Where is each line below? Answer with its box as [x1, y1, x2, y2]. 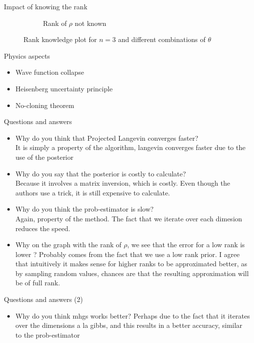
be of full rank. [15, 278, 60, 288]
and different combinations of [118, 34, 206, 44]
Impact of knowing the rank [4, 1, 87, 11]
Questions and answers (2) [4, 294, 83, 304]
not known [75, 18, 106, 28]
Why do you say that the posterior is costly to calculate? [15, 168, 186, 178]
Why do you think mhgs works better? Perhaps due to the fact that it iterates [15, 310, 250, 321]
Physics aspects [4, 50, 50, 61]
